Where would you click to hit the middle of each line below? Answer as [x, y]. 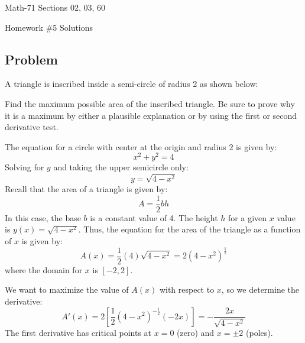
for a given [248, 217]
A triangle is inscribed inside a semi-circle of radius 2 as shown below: [132, 84]
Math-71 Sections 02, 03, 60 [55, 7]
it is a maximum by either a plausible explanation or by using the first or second [151, 115]
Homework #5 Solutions [49, 27]
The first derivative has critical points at [78, 333]
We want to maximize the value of [67, 289]
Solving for [25, 167]
